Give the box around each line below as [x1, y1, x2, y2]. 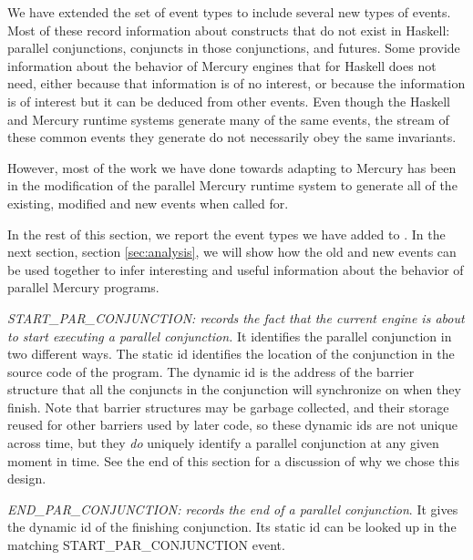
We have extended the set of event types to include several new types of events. [7, 3, 451, 21]
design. [7, 469, 46, 488]
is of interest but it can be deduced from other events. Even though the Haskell [7, 91, 450, 110]
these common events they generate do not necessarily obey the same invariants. [7, 127, 457, 147]
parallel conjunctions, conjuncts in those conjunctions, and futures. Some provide [7, 38, 460, 57]
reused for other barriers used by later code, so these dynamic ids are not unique [7, 415, 458, 434]
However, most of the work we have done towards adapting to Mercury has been [7, 158, 457, 177]
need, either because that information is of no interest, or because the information [7, 74, 466, 93]
